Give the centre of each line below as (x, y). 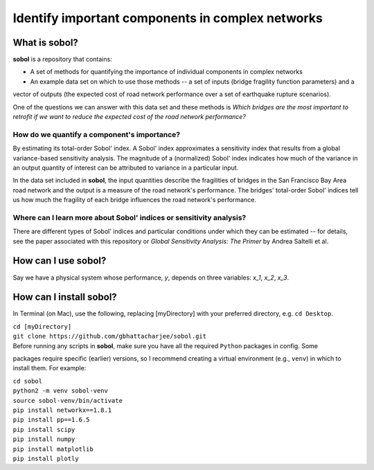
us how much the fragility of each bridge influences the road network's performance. (134, 200)
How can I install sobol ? (65, 297)
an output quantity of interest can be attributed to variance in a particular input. (126, 168)
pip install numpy (44, 439)
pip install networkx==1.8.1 (62, 410)
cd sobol (28, 381)
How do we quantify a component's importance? (97, 134)
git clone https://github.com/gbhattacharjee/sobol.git (110, 336)
